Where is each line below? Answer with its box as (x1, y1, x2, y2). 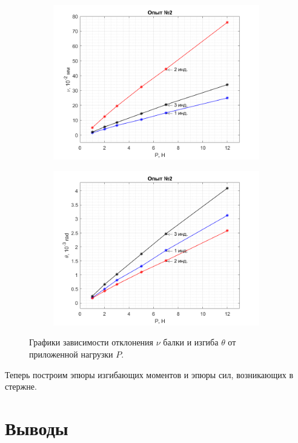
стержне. (5, 380, 37, 393)
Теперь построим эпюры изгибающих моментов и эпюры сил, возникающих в (5, 368, 293, 381)
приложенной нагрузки (29, 348, 113, 360)
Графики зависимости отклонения (29, 336, 154, 348)
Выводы (5, 415, 68, 440)
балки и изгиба (163, 336, 219, 348)
